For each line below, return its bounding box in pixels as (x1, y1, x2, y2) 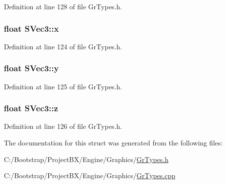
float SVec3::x (4, 22, 59, 34)
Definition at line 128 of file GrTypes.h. (4, 1, 122, 11)
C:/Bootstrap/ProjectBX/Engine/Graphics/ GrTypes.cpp (4, 170, 176, 181)
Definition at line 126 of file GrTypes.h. (4, 121, 122, 131)
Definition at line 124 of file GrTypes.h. (4, 41, 122, 51)
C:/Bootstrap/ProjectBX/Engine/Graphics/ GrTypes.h (4, 154, 169, 164)
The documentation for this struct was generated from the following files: (4, 138, 223, 148)
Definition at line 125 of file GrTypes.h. (4, 81, 122, 91)
